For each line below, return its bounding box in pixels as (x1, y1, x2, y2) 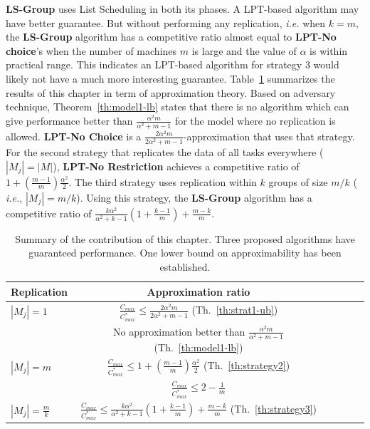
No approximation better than (113, 324, 245, 338)
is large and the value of (191, 43, 297, 58)
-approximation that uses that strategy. (183, 128, 355, 143)
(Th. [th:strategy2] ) (203, 357, 290, 372)
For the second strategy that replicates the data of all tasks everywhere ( (6, 145, 324, 160)
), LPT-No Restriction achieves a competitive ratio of (53, 158, 300, 173)
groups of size (268, 174, 328, 189)
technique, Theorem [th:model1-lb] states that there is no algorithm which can (6, 99, 349, 114)
